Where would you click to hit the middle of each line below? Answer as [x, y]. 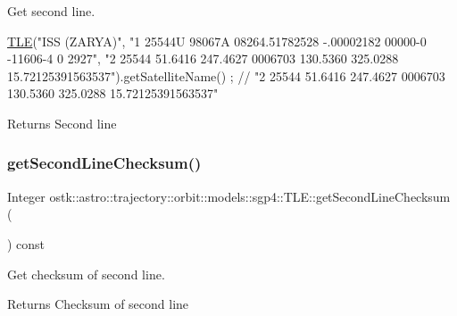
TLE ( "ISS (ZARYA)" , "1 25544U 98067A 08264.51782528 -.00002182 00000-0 [217, 41]
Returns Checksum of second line [98, 304]
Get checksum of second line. [86, 274]
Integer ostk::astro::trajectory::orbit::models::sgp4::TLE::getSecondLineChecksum [229, 196]
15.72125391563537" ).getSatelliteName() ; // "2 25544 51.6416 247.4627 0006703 [226, 75]
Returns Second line [62, 123]
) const [26, 243]
